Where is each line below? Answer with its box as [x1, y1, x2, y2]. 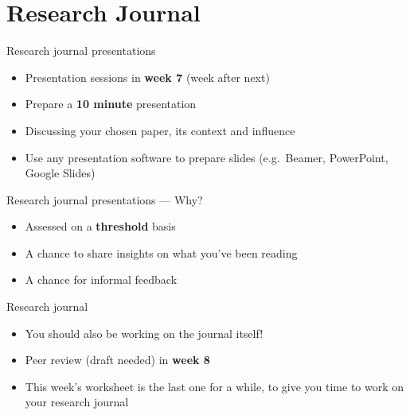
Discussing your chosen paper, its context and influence [25, 122, 295, 138]
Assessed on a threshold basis [25, 218, 176, 235]
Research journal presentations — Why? [6, 191, 203, 207]
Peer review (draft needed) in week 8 [25, 351, 210, 368]
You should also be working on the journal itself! [25, 324, 264, 341]
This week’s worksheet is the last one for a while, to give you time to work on [25, 378, 404, 394]
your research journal [25, 394, 129, 410]
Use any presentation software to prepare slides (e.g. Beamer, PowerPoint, [25, 149, 389, 165]
